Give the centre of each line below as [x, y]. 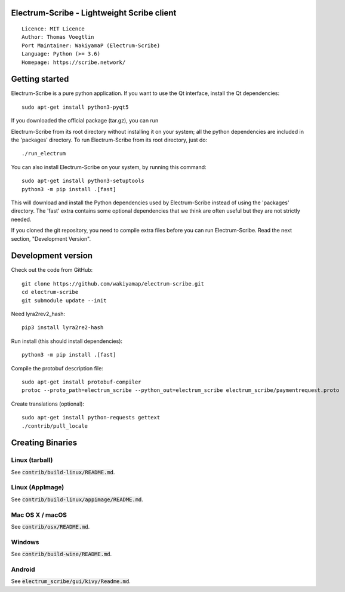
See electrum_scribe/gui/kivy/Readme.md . [71, 581]
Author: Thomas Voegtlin [58, 37]
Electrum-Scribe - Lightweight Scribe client [94, 13]
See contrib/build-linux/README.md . [63, 472]
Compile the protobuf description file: [57, 368]
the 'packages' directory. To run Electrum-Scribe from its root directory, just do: [109, 140]
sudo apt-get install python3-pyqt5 [75, 107]
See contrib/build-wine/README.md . [61, 554]
